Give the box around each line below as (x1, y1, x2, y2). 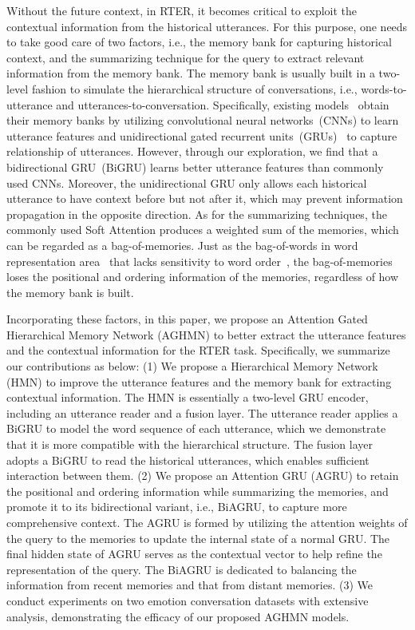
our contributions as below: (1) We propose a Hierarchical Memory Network (6, 358, 378, 374)
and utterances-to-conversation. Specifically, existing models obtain (56, 96, 389, 113)
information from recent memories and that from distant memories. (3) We (6, 577, 373, 593)
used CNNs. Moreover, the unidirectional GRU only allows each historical (6, 174, 367, 191)
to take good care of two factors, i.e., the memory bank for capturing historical (6, 34, 392, 50)
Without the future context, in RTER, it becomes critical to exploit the (6, 2, 358, 18)
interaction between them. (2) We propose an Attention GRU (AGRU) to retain (6, 467, 399, 484)
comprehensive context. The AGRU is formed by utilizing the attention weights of (6, 514, 408, 530)
